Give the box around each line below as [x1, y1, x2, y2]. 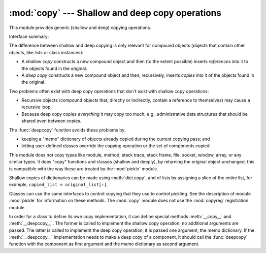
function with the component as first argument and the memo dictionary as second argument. [9, 241, 199, 247]
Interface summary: [9, 33, 49, 39]
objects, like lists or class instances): [9, 49, 84, 55]
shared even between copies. [21, 118, 82, 124]
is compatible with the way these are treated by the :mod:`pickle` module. [9, 165, 159, 172]
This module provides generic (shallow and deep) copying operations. [9, 25, 152, 31]
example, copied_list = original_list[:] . [9, 182, 108, 188]
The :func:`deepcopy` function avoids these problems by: [9, 127, 126, 133]
